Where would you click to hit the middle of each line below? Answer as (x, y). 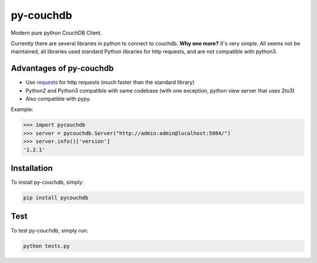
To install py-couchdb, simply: (47, 182)
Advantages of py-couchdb (62, 68)
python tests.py (47, 246)
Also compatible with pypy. (58, 99)
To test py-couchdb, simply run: (49, 230)
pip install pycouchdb (56, 198)
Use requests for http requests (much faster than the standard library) (110, 83)
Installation (32, 168)
